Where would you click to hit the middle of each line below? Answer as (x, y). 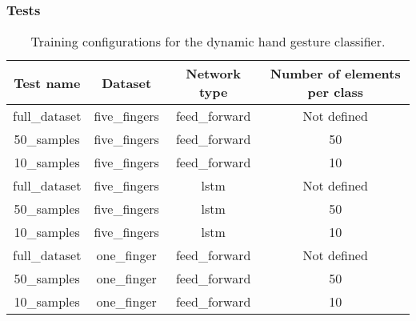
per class (336, 92)
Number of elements (335, 74)
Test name (47, 82)
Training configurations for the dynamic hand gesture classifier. (208, 42)
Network (214, 74)
